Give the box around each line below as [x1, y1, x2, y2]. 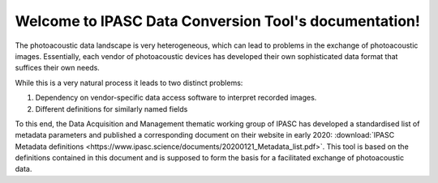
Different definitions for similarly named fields [35, 104, 188, 113]
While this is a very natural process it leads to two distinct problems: [15, 78, 243, 87]
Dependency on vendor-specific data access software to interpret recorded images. [35, 93, 317, 103]
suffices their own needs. [15, 63, 101, 73]
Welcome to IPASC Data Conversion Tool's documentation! [15, 12, 421, 30]
